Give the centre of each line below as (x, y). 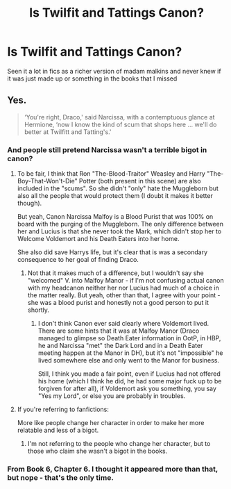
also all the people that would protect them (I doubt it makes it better (115, 196)
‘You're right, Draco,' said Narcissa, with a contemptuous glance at (119, 117)
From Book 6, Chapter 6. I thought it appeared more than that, (113, 469)
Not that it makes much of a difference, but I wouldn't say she (115, 273)
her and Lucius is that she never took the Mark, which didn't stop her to (119, 231)
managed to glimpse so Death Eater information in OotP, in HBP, (129, 338)
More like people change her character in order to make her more (111, 423)
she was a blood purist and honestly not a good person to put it (118, 303)
